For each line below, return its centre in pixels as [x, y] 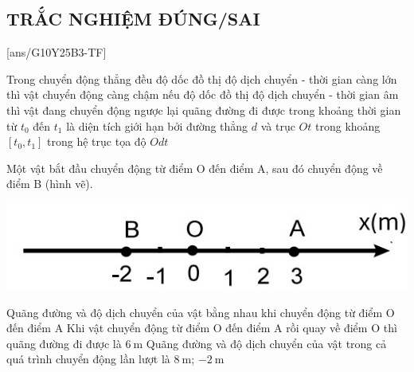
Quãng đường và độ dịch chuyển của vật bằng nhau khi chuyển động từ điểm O [201, 312]
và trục [278, 125]
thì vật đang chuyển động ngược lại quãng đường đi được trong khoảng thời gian [204, 110]
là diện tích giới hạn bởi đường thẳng [157, 125]
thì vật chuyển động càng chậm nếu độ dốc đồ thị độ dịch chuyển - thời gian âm [203, 94]
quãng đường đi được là [64, 343]
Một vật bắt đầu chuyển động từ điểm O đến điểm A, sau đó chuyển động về [195, 168]
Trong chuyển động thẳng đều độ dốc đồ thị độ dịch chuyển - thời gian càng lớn [202, 78]
